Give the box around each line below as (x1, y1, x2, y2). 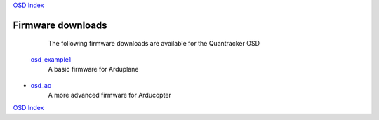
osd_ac (30, 81, 52, 89)
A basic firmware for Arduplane (48, 65, 139, 74)
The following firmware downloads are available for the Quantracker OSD (48, 39, 260, 48)
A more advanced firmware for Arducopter (48, 91, 172, 99)
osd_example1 (30, 55, 72, 63)
